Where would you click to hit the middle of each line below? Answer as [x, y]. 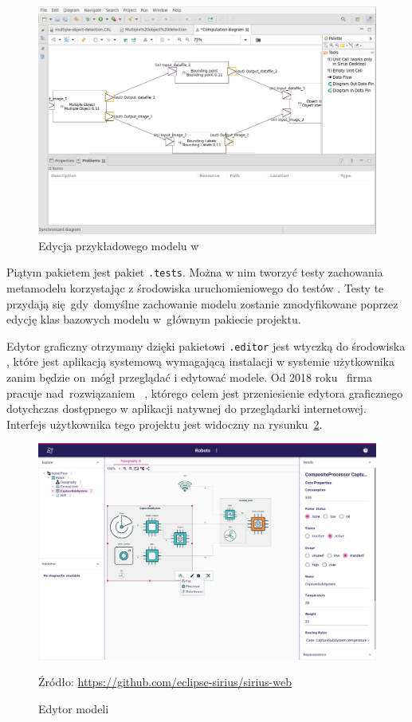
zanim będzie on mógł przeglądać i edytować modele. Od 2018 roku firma [190, 377]
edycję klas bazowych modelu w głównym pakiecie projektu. [154, 319]
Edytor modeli [74, 708]
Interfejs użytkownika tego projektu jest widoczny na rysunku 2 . [165, 424]
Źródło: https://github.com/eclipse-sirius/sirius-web [165, 682]
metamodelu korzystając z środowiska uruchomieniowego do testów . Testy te [195, 287]
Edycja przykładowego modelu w [119, 245]
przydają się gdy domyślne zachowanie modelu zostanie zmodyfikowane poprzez [202, 303]
